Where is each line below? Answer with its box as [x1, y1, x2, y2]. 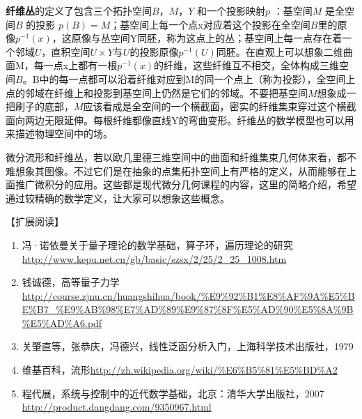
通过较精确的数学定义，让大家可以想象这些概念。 [6, 190, 230, 205]
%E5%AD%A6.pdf [22, 315, 102, 330]
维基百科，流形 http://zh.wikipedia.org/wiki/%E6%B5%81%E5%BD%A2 [22, 363, 338, 377]
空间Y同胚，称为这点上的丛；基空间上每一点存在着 [110, 31, 343, 45]
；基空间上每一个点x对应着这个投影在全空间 [110, 17, 310, 31]
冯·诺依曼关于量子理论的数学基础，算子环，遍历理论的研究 [22, 237, 293, 252]
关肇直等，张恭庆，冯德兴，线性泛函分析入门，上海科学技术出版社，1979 [22, 339, 354, 353]
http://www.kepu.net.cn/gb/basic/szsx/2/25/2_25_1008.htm [22, 251, 287, 266]
